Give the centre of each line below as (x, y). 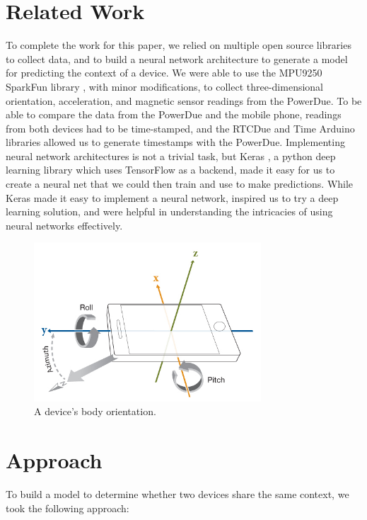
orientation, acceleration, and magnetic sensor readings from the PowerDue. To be (184, 100)
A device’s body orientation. (95, 411)
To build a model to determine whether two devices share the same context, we (177, 494)
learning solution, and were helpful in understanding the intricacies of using (169, 211)
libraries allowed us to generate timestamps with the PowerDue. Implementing (175, 142)
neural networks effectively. (64, 225)
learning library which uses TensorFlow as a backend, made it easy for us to (170, 170)
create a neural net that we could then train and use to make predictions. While (180, 184)
